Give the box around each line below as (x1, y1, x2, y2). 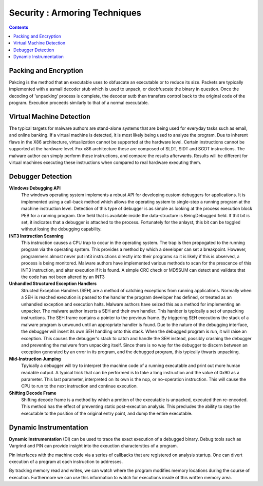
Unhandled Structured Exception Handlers (9, 281, 97, 286)
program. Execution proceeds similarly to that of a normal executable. (9, 100, 149, 106)
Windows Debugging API (9, 185, 61, 191)
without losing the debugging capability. (21, 226, 102, 232)
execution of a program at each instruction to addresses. (9, 459, 123, 465)
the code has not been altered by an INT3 (21, 274, 105, 280)
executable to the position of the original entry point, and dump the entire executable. (21, 410, 192, 416)
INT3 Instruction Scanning (9, 233, 64, 239)
